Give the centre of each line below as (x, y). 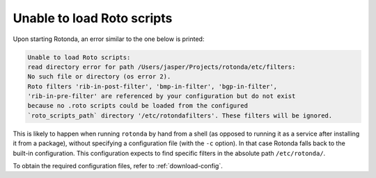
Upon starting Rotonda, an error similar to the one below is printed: (109, 39)
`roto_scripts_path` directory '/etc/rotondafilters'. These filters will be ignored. (180, 115)
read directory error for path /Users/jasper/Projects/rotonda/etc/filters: (162, 67)
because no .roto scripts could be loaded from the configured (138, 106)
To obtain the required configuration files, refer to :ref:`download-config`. (118, 166)
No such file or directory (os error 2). (99, 77)
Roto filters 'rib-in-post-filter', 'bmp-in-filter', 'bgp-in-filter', (152, 86)
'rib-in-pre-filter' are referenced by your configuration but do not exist (162, 96)
